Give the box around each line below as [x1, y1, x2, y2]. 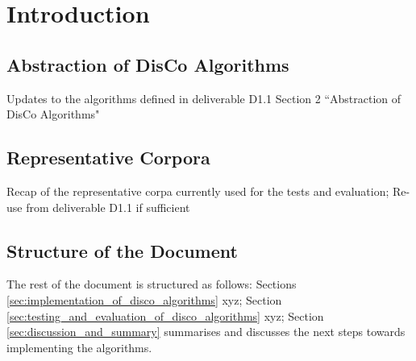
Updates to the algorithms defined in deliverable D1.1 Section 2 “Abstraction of [6, 89, 401, 106]
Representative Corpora [6, 145, 210, 170]
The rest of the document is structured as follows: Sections [6, 276, 297, 293]
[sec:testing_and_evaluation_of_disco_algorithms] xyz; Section [6, 307, 324, 324]
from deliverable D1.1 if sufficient [26, 198, 190, 215]
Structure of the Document [6, 238, 238, 263]
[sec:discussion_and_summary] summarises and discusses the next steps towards [6, 323, 406, 340]
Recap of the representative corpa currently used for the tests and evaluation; [6, 182, 389, 199]
